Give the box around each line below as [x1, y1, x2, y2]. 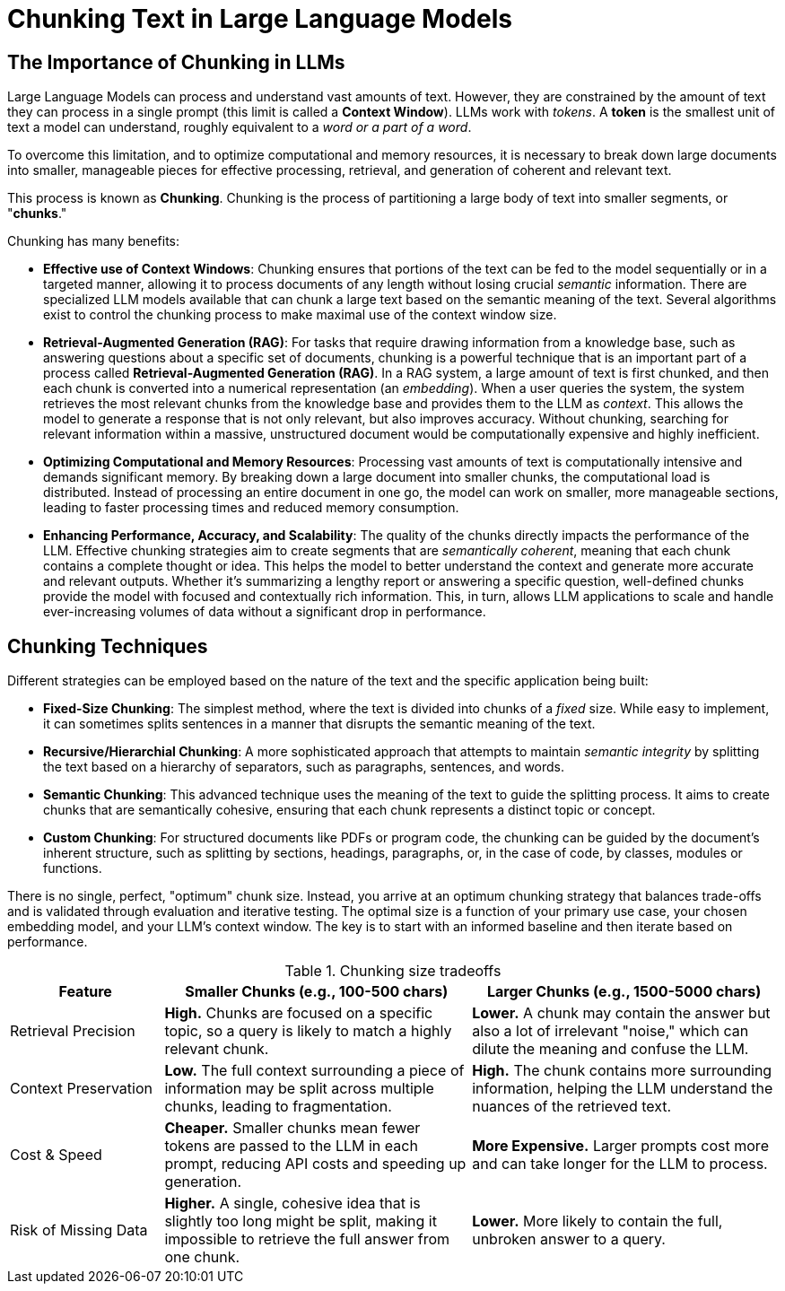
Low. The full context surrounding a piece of [164, 1061, 465, 1080]
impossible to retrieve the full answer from [164, 1230, 449, 1249]
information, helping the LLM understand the [472, 1079, 773, 1098]
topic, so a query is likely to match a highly [164, 1022, 452, 1041]
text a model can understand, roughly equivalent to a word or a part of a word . [7, 119, 472, 135]
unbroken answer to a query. [472, 1230, 666, 1249]
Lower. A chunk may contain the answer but [472, 1004, 771, 1023]
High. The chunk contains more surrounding [472, 1061, 772, 1080]
